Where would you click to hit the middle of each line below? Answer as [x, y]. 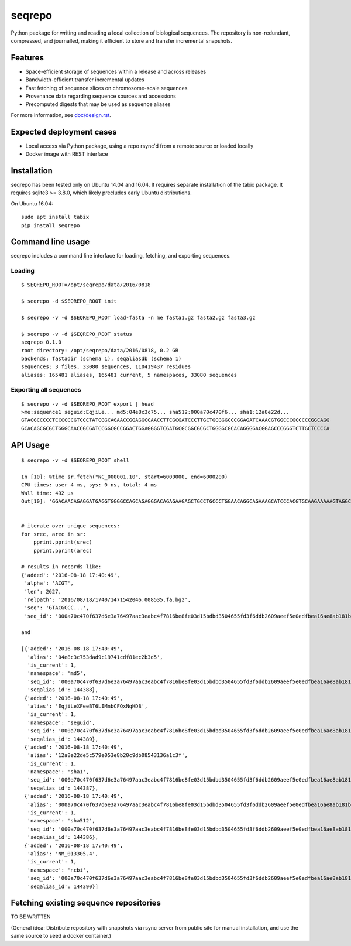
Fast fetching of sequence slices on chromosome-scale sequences [106, 88]
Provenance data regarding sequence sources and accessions [101, 96]
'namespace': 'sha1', [58, 772]
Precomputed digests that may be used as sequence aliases [98, 104]
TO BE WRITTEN [31, 917]
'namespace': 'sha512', [61, 821]
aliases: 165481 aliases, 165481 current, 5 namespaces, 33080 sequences [129, 375]
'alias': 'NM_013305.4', [63, 854]
